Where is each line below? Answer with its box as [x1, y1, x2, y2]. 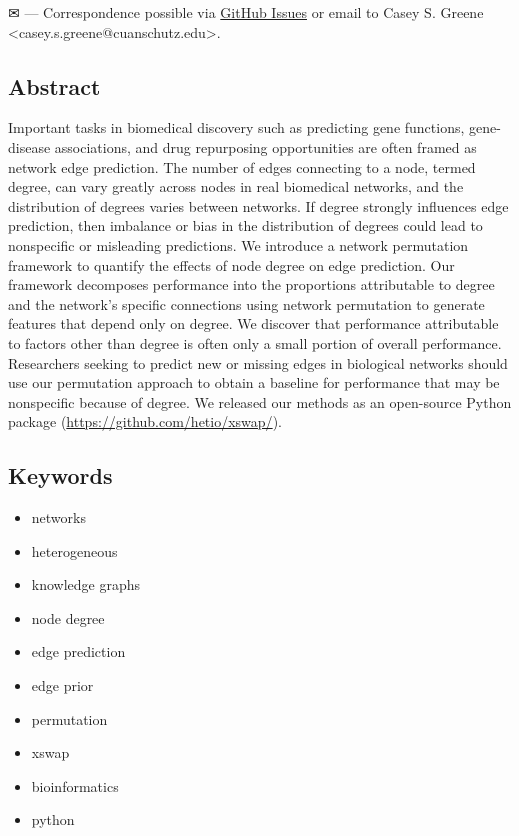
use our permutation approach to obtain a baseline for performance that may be [8, 372, 500, 393]
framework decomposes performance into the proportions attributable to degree [8, 274, 495, 295]
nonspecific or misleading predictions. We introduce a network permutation [8, 234, 469, 255]
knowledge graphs [31, 574, 141, 595]
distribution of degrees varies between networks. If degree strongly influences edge [8, 195, 509, 216]
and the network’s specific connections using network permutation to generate [8, 293, 485, 314]
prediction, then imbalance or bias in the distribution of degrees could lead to [8, 215, 483, 236]
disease [8, 136, 51, 157]
